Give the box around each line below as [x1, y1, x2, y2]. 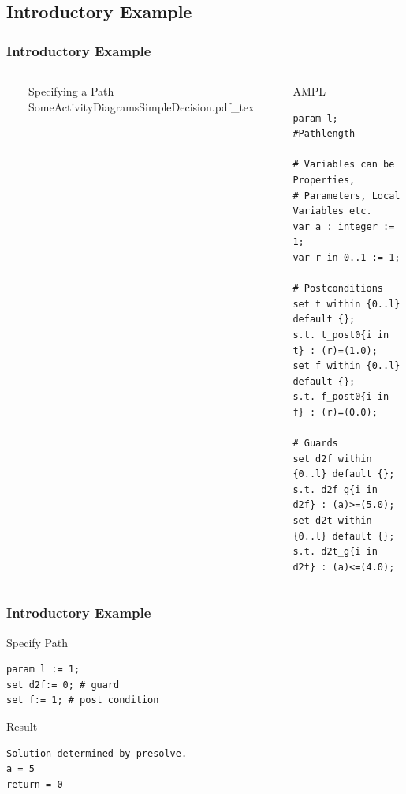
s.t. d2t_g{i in [292, 546, 378, 558]
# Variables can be [292, 159, 395, 171]
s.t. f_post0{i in [292, 391, 389, 403]
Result [6, 718, 38, 734]
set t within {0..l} [292, 298, 400, 310]
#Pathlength [292, 128, 356, 140]
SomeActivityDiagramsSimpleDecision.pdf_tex [28, 98, 255, 115]
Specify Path [6, 634, 68, 650]
